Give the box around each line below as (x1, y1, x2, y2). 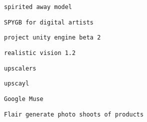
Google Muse (4, 95, 43, 102)
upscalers (4, 64, 36, 72)
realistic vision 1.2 (4, 49, 76, 56)
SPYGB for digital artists (4, 18, 93, 26)
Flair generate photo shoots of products (4, 110, 144, 118)
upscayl (4, 80, 29, 87)
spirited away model (4, 3, 72, 10)
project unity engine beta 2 (4, 34, 101, 41)
